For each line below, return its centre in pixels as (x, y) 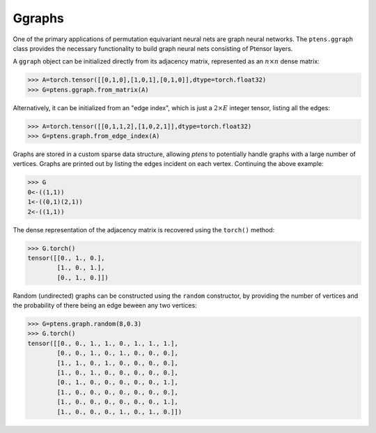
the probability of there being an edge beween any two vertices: (105, 305)
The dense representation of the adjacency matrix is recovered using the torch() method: (144, 229)
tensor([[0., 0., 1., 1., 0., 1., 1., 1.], (103, 343)
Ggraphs (38, 18)
